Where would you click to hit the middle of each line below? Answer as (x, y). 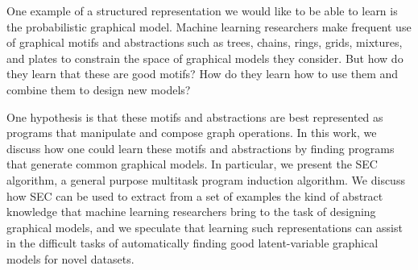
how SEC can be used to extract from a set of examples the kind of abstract (195, 195)
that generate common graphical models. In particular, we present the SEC (192, 164)
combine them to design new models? (99, 89)
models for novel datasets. (70, 258)
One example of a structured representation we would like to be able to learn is (202, 10)
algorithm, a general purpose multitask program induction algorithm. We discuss (206, 179)
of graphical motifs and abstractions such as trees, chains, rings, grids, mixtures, (205, 42)
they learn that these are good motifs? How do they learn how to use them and (203, 74)
